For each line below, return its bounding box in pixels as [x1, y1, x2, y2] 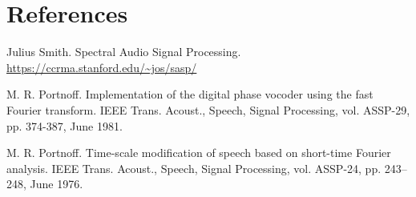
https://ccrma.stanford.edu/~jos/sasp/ [6, 58, 197, 75]
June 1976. [30, 175, 83, 192]
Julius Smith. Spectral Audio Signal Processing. [6, 43, 241, 60]
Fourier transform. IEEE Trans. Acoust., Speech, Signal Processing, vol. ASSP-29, [6, 101, 410, 118]
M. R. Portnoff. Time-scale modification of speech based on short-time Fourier [6, 144, 391, 161]
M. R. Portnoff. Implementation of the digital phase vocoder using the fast [6, 86, 374, 103]
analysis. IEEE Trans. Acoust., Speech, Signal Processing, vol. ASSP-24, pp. [6, 159, 382, 176]
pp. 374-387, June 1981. [6, 117, 123, 134]
